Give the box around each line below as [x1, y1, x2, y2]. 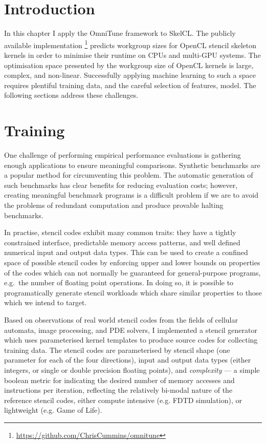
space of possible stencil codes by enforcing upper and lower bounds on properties [4, 257, 260, 267]
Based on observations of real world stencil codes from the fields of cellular [4, 314, 238, 325]
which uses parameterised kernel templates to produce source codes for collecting [4, 334, 258, 345]
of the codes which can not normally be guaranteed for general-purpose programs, [4, 267, 261, 278]
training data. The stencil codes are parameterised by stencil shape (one [4, 344, 230, 355]
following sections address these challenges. [4, 90, 139, 100]
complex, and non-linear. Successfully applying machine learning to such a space [4, 70, 256, 80]
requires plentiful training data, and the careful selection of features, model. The [4, 79, 256, 90]
